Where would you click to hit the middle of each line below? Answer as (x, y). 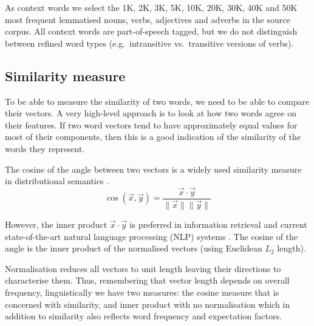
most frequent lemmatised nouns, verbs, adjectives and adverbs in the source (148, 19)
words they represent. (45, 148)
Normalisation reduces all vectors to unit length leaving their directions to (143, 268)
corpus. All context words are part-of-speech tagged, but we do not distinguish (151, 31)
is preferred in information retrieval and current (218, 225)
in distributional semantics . (57, 181)
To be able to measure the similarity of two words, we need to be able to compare (157, 101)
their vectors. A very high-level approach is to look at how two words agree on (151, 113)
